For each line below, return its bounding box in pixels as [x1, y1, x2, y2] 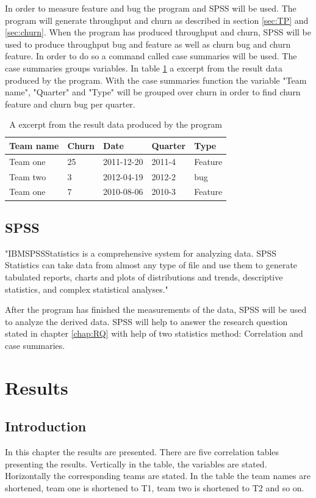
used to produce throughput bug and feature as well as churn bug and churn [5, 37, 291, 50]
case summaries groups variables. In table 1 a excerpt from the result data [5, 61, 282, 74]
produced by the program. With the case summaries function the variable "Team [5, 73, 307, 86]
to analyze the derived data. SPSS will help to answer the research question [5, 315, 288, 328]
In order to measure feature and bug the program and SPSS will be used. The [5, 2, 296, 14]
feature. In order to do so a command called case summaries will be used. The [5, 49, 297, 62]
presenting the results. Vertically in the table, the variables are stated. [5, 457, 267, 470]
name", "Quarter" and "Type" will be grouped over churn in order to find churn [5, 86, 301, 98]
